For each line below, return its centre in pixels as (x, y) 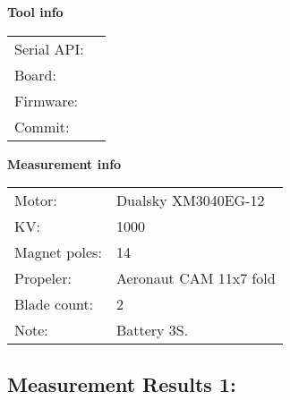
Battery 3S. (152, 330)
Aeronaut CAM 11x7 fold (196, 278)
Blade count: (54, 304)
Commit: (42, 126)
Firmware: (46, 100)
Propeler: (43, 278)
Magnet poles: (58, 252)
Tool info (35, 12)
